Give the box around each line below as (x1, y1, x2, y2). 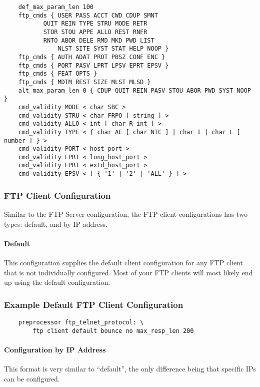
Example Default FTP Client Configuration (4, 298, 183, 310)
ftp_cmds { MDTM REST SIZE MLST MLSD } (18, 78, 151, 86)
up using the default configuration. (4, 277, 110, 287)
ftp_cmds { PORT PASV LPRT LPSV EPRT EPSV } (18, 62, 169, 69)
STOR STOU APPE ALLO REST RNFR (43, 28, 147, 36)
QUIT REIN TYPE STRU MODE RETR (43, 20, 147, 28)
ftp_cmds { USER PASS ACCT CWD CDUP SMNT (18, 12, 158, 19)
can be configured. (4, 373, 60, 383)
